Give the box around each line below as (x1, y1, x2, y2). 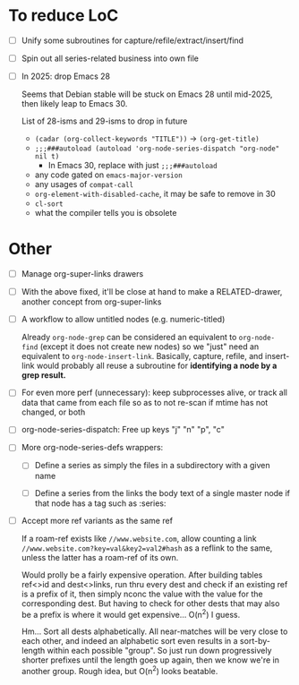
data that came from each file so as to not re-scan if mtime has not (21, 398, 269, 408)
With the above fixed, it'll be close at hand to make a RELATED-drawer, (21, 287, 283, 297)
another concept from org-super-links (21, 296, 162, 307)
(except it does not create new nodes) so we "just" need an (39, 341, 260, 352)
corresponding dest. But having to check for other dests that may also (21, 597, 280, 609)
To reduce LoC (8, 5, 119, 26)
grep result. (21, 370, 66, 381)
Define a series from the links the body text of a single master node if (34, 487, 291, 498)
